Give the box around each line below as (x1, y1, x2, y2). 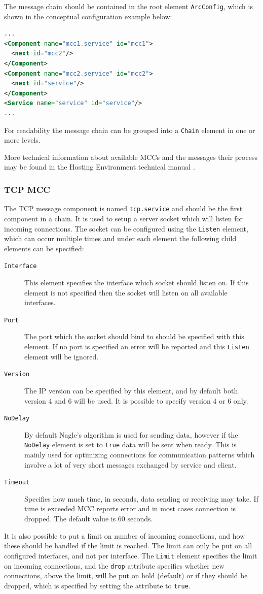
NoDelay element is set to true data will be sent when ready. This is (24, 439, 237, 450)
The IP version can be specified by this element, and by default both (24, 385, 238, 395)
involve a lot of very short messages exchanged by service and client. (24, 459, 237, 470)
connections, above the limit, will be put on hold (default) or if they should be (4, 570, 248, 581)
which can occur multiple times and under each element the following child (4, 233, 237, 244)
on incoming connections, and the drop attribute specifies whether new (4, 560, 224, 571)
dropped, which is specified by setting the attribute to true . (4, 580, 191, 590)
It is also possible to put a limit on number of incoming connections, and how (4, 530, 245, 541)
